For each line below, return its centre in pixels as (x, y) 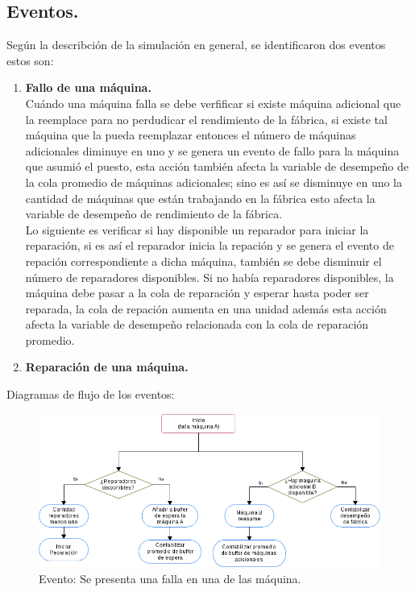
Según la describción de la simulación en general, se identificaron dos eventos (196, 45)
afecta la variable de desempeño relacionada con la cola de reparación (197, 324)
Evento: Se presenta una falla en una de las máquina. (170, 578)
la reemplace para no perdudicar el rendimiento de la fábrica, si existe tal (206, 119)
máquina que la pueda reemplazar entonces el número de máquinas (191, 135)
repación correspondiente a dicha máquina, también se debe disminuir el (203, 261)
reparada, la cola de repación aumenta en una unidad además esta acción (206, 308)
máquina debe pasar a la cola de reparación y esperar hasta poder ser (197, 293)
